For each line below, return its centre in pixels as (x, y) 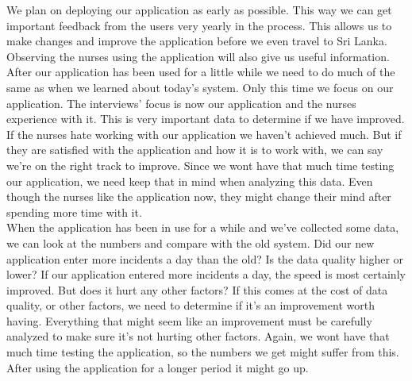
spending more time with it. (74, 212)
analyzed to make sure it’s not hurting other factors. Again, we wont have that (198, 336)
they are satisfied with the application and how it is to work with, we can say (195, 150)
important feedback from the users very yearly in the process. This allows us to (199, 25)
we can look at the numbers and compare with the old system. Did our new (191, 242)
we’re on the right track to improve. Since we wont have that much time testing (200, 165)
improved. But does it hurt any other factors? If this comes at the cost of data (197, 289)
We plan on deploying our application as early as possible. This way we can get (199, 10)
